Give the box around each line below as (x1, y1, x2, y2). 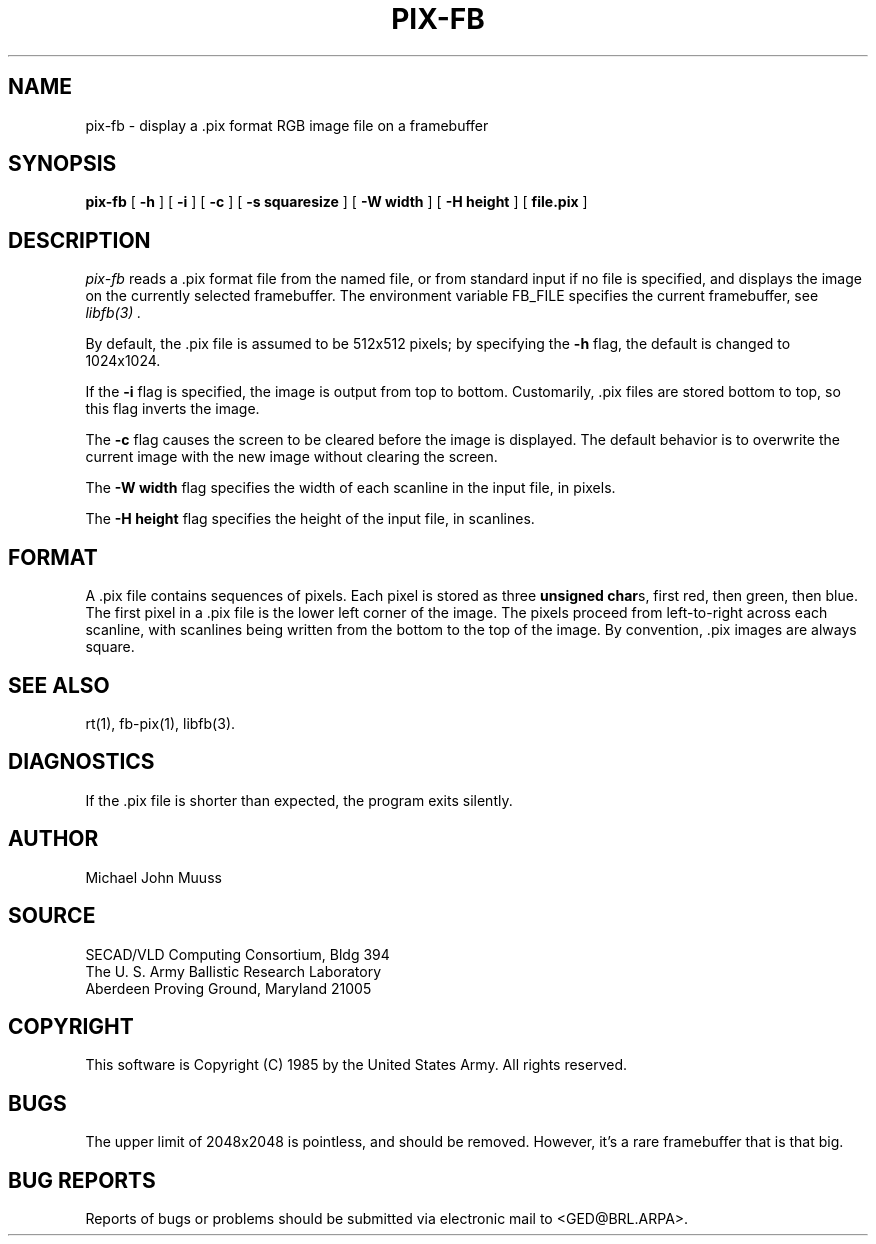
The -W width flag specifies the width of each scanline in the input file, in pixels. (85, 479, 616, 497)
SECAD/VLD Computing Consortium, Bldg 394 (85, 945, 390, 963)
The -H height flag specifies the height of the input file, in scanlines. (85, 510, 535, 528)
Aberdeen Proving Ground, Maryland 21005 (85, 979, 372, 997)
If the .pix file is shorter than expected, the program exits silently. (85, 791, 513, 809)
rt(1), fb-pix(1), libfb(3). (85, 714, 236, 732)
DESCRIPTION (8, 227, 151, 253)
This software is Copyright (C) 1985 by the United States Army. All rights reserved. (85, 1056, 628, 1074)
